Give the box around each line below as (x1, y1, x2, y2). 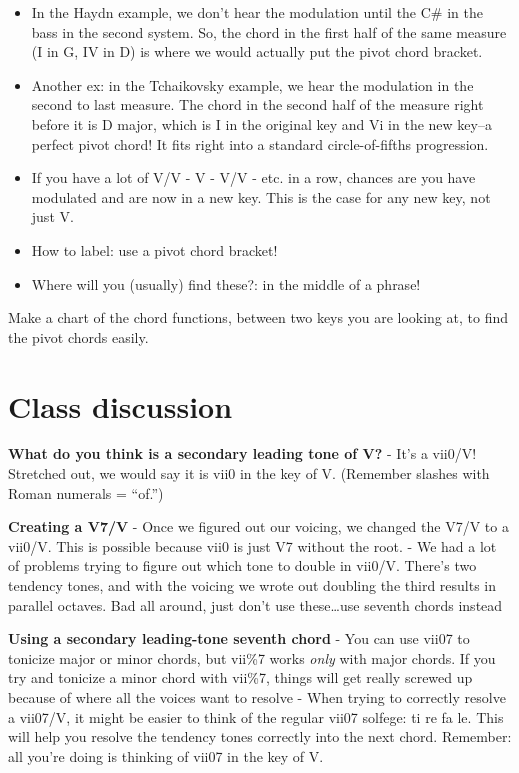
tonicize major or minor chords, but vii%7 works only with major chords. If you (8, 647, 496, 668)
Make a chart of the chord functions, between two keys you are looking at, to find (8, 307, 508, 328)
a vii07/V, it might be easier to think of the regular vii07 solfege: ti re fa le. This (8, 706, 504, 727)
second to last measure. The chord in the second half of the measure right (31, 94, 484, 115)
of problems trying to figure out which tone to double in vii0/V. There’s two (8, 555, 477, 576)
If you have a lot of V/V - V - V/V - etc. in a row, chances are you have (31, 167, 476, 188)
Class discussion (8, 385, 233, 426)
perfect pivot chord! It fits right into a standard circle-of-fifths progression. (31, 133, 489, 154)
